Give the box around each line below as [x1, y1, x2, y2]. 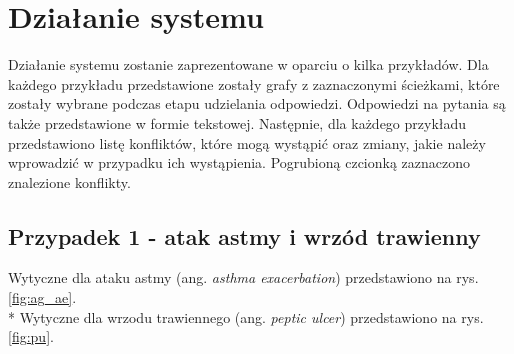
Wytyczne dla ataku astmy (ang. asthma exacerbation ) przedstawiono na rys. [8, 267, 479, 288]
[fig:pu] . [8, 326, 54, 347]
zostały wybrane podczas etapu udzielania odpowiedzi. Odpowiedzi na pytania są [8, 93, 506, 114]
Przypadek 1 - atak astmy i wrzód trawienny [8, 220, 481, 251]
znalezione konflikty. [8, 171, 131, 192]
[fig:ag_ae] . [8, 287, 77, 308]
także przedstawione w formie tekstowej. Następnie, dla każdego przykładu [8, 112, 467, 133]
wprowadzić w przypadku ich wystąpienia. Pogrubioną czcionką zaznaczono [8, 152, 471, 173]
